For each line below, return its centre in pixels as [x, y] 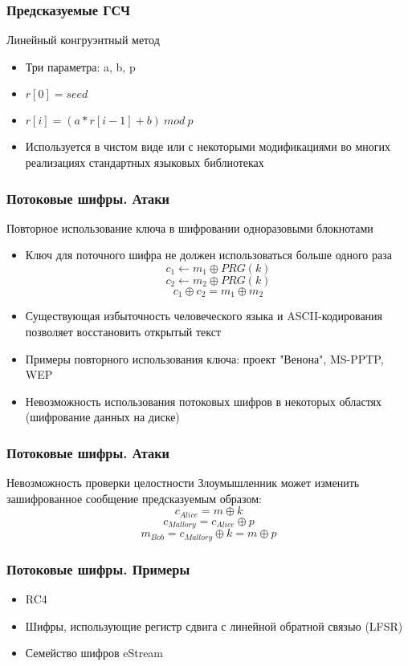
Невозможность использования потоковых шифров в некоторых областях [204, 401]
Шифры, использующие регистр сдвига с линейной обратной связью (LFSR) [214, 625]
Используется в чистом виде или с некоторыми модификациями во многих [208, 146]
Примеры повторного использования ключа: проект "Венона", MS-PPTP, [204, 358]
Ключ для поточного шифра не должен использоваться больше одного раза [208, 255]
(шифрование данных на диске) [102, 417]
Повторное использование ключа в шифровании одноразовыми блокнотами [190, 227]
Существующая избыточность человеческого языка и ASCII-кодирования [204, 316]
